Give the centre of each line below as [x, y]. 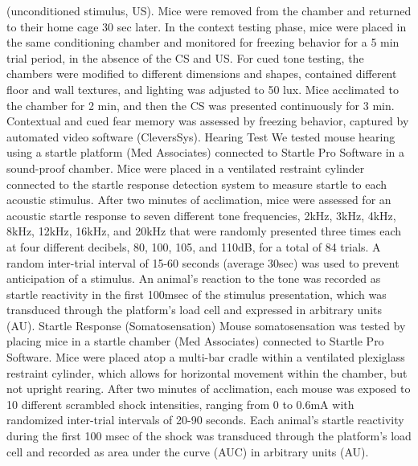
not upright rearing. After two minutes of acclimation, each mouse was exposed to [209, 388]
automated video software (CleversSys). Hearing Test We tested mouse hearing [201, 136]
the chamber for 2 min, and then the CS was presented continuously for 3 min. [201, 105]
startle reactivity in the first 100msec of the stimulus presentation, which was [197, 294]
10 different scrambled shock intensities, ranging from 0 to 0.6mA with [180, 404]
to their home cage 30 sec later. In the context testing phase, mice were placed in [207, 26]
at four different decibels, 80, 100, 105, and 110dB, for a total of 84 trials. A [194, 246]
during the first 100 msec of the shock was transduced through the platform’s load [209, 436]
